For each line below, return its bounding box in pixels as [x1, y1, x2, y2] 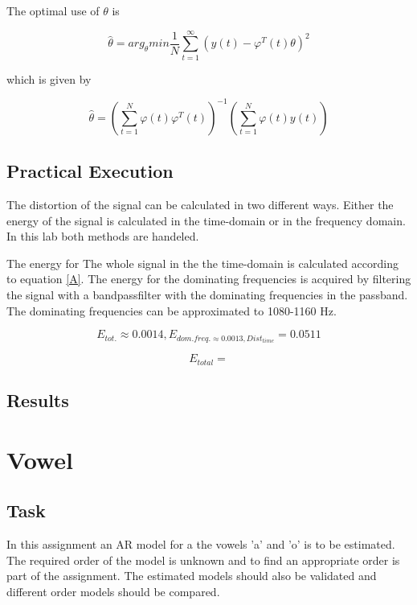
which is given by [6, 70, 92, 87]
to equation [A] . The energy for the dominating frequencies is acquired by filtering [6, 270, 411, 287]
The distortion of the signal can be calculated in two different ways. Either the [6, 196, 394, 213]
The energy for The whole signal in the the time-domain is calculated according [6, 254, 399, 271]
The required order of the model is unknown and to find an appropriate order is [6, 551, 400, 568]
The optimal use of [6, 2, 100, 19]
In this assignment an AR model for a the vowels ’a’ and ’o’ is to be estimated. [6, 536, 395, 553]
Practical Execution [6, 158, 174, 183]
